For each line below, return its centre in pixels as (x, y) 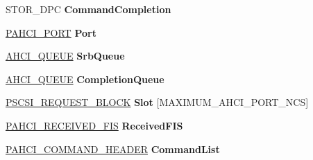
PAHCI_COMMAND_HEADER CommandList (113, 149)
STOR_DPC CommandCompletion (88, 9)
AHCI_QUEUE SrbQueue (65, 56)
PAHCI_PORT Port (51, 32)
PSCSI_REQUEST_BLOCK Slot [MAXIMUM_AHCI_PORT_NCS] (157, 102)
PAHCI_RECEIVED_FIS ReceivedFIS (94, 125)
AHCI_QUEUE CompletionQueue (85, 79)
